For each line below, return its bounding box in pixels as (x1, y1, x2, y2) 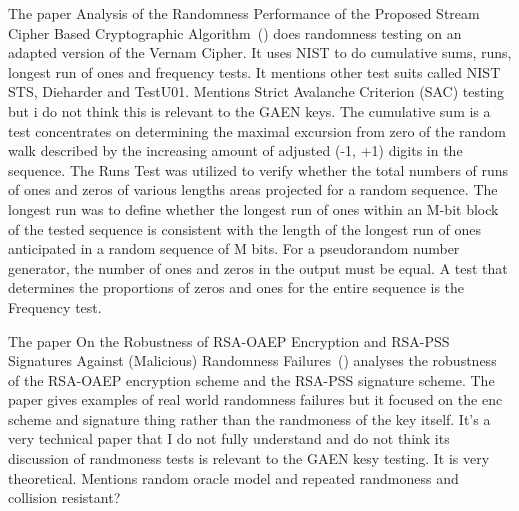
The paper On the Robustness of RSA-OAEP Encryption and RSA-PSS (8, 330, 450, 351)
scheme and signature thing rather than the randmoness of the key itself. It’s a (8, 408, 491, 429)
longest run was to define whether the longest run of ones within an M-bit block (8, 198, 499, 219)
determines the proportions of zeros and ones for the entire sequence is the (8, 277, 465, 298)
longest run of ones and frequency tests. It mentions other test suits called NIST (8, 61, 501, 82)
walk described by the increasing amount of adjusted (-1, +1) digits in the (8, 140, 463, 161)
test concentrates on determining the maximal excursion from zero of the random (8, 120, 506, 141)
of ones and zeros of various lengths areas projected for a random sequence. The (8, 179, 498, 200)
